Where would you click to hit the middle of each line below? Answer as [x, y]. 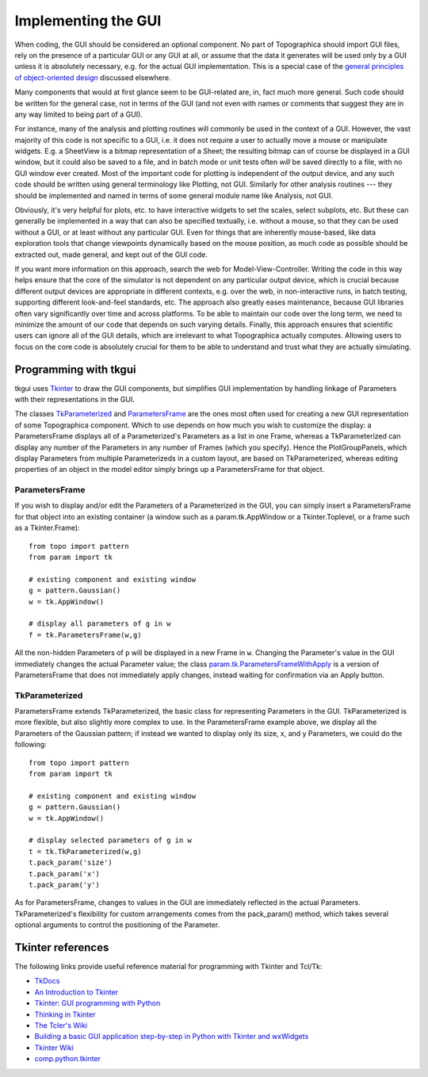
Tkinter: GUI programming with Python [97, 1003]
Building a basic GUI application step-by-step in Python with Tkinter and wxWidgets [172, 1037]
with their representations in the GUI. [75, 399]
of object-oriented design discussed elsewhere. [93, 77]
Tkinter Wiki [54, 1048]
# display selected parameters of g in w [110, 840]
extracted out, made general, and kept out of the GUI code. [111, 255]
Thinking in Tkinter [65, 1014]
